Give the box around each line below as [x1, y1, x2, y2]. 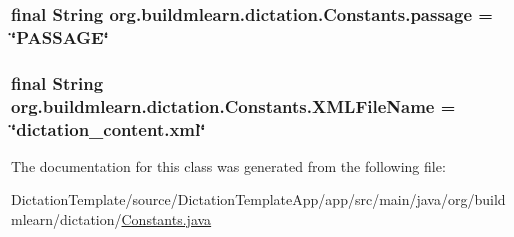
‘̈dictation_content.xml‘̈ [11, 116, 206, 141]
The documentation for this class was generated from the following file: [11, 155, 446, 176]
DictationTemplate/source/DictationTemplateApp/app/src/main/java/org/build [11, 189, 506, 210]
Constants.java [121, 209, 212, 230]
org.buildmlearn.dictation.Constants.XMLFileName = [11, 93, 456, 118]
